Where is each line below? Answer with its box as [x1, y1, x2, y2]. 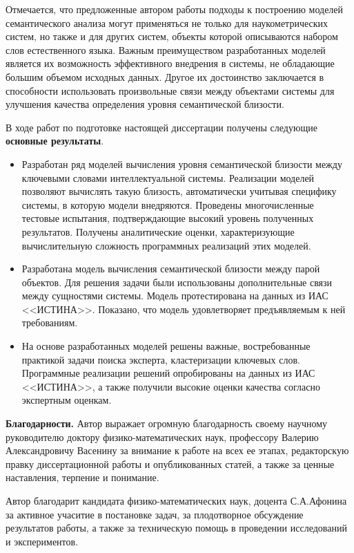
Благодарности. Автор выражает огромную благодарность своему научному [6, 416, 328, 431]
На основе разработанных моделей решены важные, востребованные [21, 339, 311, 353]
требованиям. [21, 315, 78, 330]
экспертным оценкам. [21, 393, 112, 407]
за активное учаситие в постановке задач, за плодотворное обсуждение [6, 507, 304, 521]
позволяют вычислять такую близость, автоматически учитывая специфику [21, 184, 337, 198]
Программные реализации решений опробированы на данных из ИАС [21, 366, 315, 380]
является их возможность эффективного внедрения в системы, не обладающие [6, 56, 335, 71]
